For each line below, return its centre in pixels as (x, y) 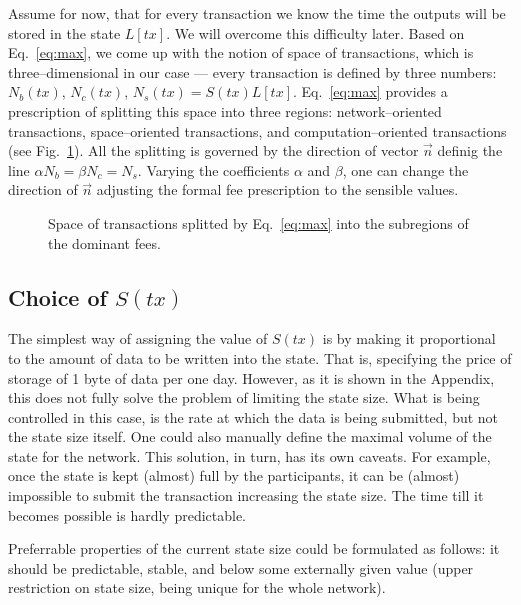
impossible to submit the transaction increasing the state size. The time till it (246, 495)
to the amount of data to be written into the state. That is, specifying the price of (260, 357)
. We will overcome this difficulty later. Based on (315, 32)
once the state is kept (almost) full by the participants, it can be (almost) (234, 475)
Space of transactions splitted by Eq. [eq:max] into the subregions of (258, 222)
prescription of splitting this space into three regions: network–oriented (225, 110)
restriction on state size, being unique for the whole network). (197, 587)
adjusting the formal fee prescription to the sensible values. (277, 189)
